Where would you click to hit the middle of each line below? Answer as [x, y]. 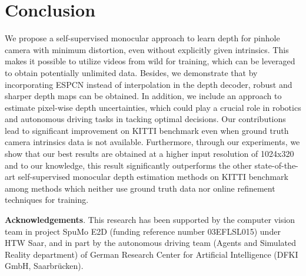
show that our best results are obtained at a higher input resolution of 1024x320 [149, 154]
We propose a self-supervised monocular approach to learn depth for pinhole [142, 38]
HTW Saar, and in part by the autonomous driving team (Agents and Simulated [150, 243]
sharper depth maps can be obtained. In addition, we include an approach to [143, 96]
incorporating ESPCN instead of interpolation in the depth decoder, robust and [149, 84]
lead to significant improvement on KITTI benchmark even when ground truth [147, 130]
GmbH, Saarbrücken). [44, 266]
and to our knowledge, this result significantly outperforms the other [128, 165]
